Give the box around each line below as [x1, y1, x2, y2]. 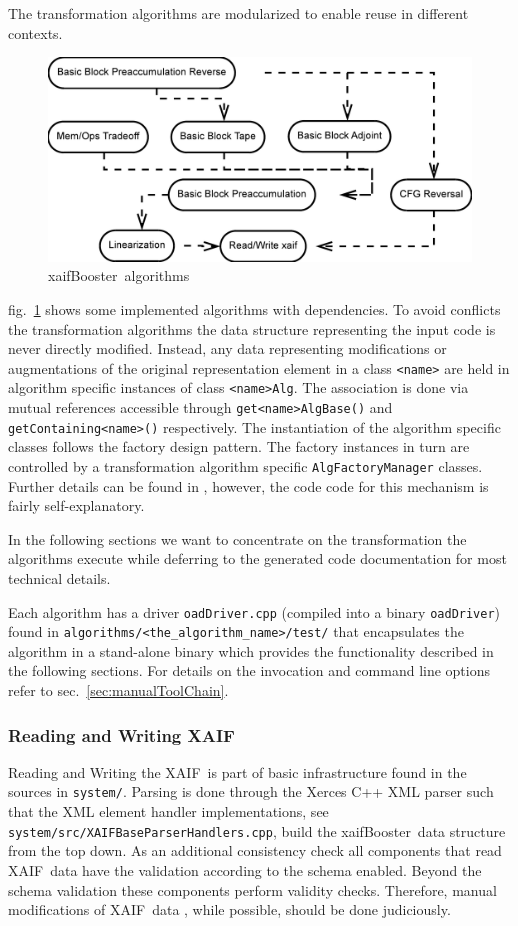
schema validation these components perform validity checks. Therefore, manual [8, 879, 497, 900]
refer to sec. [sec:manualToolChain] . [8, 680, 229, 701]
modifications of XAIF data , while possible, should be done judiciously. [8, 899, 451, 920]
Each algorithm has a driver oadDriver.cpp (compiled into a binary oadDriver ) [8, 601, 501, 622]
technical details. [8, 567, 111, 588]
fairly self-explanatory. [8, 495, 145, 516]
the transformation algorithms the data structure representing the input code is [8, 318, 496, 339]
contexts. [8, 22, 63, 43]
